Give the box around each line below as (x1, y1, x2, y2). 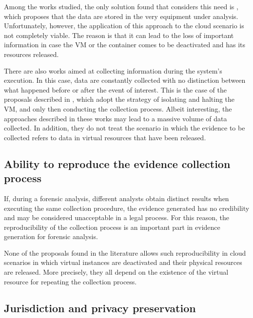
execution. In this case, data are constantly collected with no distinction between (4, 75, 246, 85)
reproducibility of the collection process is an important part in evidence (4, 222, 220, 232)
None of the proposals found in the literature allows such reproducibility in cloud (4, 247, 246, 258)
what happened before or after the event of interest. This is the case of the (4, 84, 227, 94)
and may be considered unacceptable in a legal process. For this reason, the (4, 212, 229, 223)
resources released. (4, 49, 59, 59)
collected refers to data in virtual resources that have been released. (4, 132, 206, 142)
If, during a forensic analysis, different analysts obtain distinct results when (4, 193, 229, 203)
